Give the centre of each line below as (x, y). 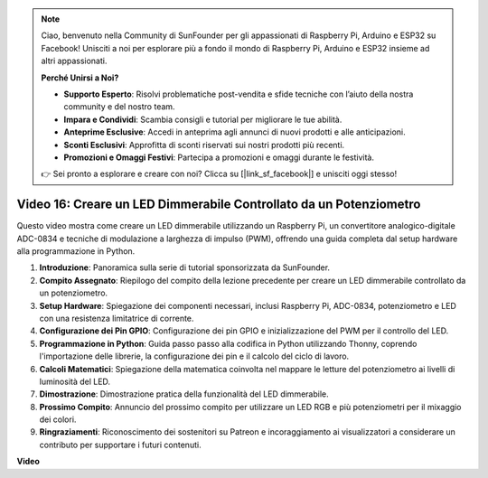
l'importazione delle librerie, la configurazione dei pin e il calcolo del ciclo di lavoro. (194, 356)
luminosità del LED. (75, 381)
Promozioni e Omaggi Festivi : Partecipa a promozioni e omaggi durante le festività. (219, 157)
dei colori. (58, 419)
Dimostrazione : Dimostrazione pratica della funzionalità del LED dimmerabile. (184, 394)
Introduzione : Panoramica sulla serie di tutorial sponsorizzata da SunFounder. (184, 267)
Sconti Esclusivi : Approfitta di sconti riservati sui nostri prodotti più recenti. (204, 145)
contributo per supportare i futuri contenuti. (121, 445)
